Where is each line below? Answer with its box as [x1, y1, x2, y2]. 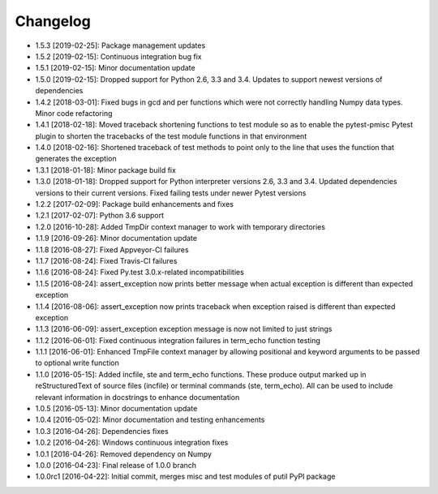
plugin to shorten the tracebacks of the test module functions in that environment [35, 131, 307, 141]
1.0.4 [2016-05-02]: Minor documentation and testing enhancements [35, 415, 265, 425]
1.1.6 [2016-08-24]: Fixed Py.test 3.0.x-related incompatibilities [35, 268, 245, 277]
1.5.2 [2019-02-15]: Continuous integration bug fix [35, 51, 202, 61]
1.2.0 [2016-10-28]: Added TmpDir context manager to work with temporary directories [35, 221, 326, 231]
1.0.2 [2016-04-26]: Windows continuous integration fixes [35, 438, 229, 448]
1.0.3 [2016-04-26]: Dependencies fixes [35, 426, 170, 436]
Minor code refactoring [35, 108, 113, 118]
